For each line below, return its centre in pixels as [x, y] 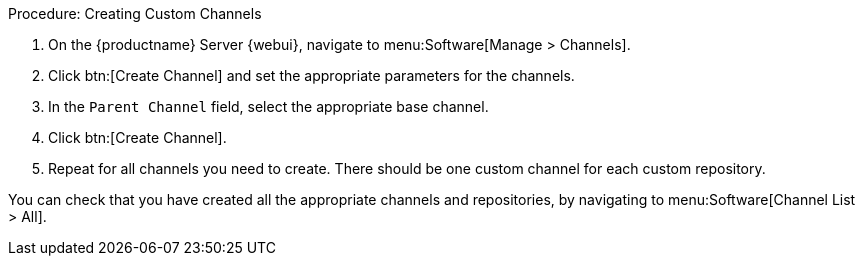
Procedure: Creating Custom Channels [135, 13]
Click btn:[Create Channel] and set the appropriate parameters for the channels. [311, 75]
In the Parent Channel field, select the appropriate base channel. [268, 106]
